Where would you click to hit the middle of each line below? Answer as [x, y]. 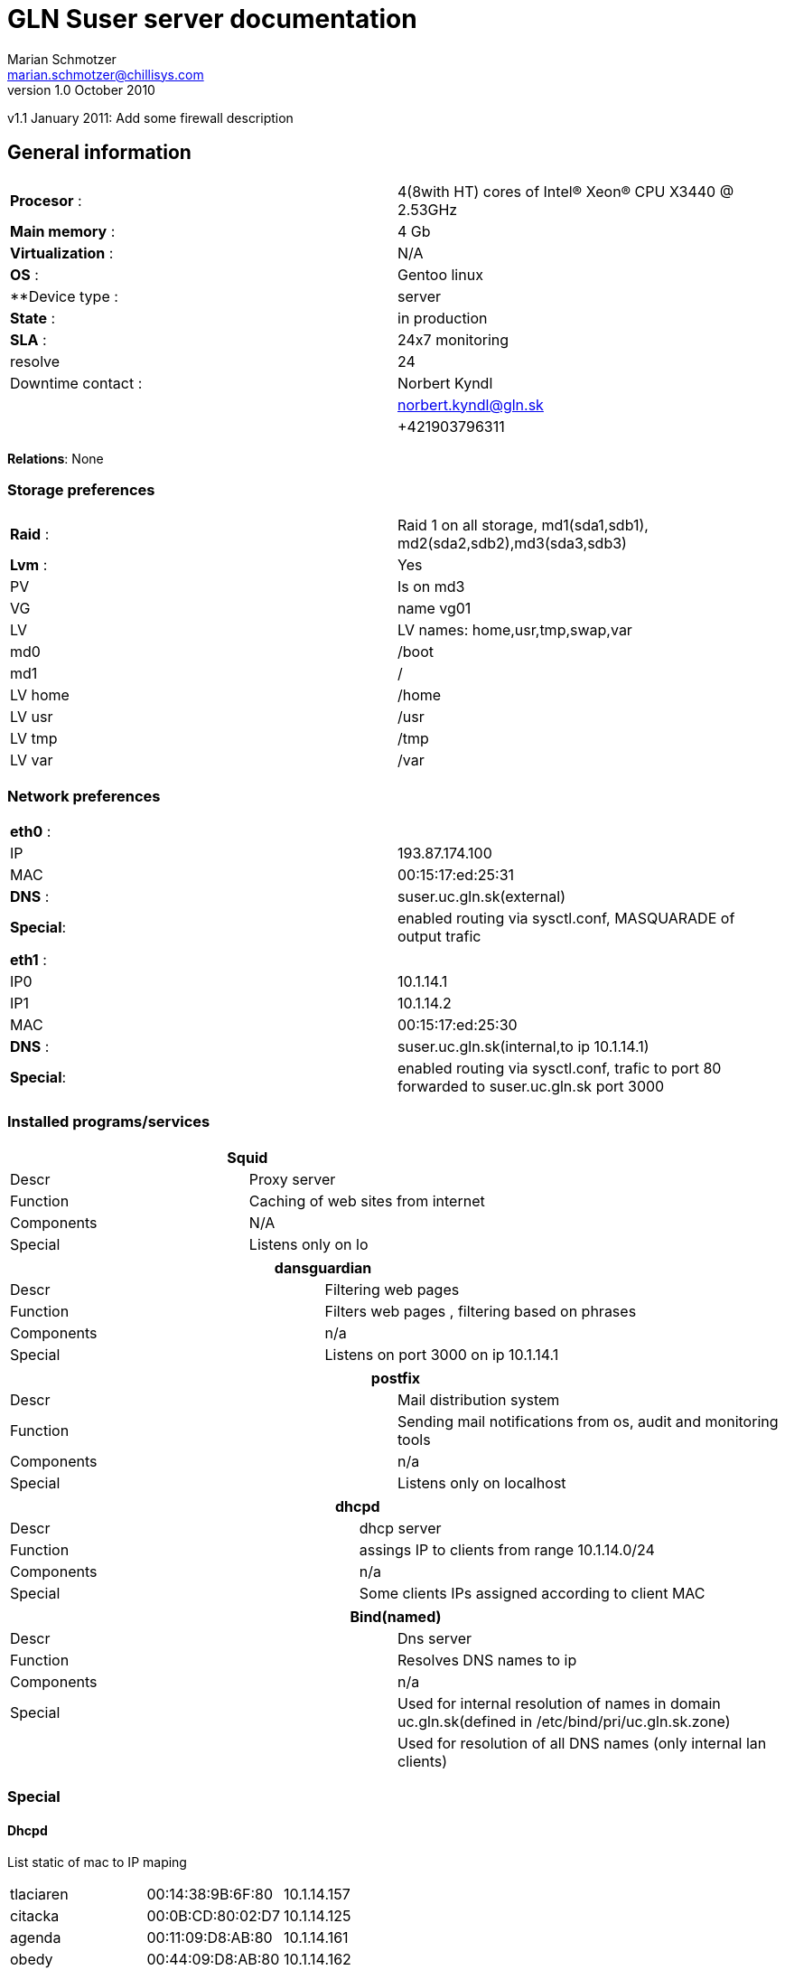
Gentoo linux [440, 274]
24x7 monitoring [453, 339]
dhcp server [400, 1528]
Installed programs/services [109, 1122]
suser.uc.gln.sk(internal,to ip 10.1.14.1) [523, 1047]
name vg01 [435, 609]
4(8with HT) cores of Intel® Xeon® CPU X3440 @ [566, 191]
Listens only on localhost [482, 1482]
